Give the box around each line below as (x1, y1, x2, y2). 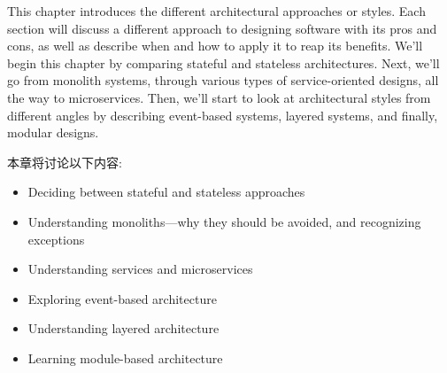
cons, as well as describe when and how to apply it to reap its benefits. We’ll (7, 36, 423, 55)
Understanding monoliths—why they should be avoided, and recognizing (27, 212, 421, 230)
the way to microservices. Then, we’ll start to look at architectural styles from (7, 88, 431, 106)
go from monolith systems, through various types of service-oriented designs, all (7, 71, 439, 89)
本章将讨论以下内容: (7, 152, 122, 171)
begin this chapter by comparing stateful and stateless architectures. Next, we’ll (7, 53, 440, 72)
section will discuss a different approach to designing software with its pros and (7, 19, 437, 37)
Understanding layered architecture (27, 319, 220, 338)
